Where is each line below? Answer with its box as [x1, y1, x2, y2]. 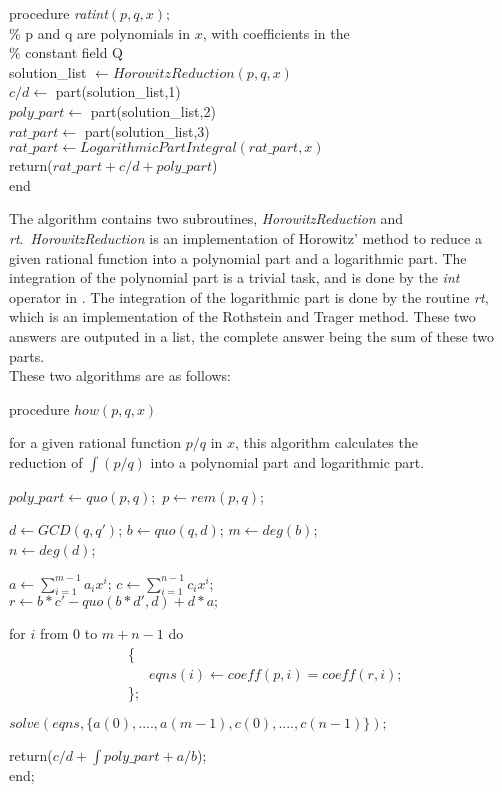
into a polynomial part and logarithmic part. [150, 451, 425, 472]
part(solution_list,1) [55, 81, 181, 102]
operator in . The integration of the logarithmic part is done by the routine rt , [9, 286, 489, 307]
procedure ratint [9, 3, 108, 23]
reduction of [9, 451, 83, 472]
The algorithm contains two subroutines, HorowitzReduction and [9, 208, 404, 229]
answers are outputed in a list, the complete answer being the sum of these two [9, 325, 495, 346]
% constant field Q [9, 42, 124, 63]
